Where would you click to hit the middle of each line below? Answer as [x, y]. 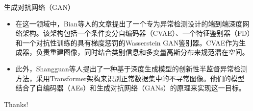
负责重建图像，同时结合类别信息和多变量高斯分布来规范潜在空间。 [142, 52]
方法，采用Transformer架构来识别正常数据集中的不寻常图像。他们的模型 [130, 78]
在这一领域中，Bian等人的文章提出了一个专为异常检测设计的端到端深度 [129, 23]
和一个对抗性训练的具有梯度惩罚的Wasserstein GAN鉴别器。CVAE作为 [127, 42]
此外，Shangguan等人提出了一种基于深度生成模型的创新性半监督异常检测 [131, 68]
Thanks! [16, 104]
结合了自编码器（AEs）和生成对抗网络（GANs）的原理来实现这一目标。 [130, 88]
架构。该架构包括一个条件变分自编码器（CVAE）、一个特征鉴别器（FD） [136, 33]
